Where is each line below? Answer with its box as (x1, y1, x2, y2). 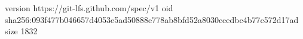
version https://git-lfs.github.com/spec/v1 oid (5, 2, 173, 14)
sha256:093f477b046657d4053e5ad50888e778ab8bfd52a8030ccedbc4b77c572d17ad (5, 13, 299, 25)
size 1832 (5, 25, 38, 37)
